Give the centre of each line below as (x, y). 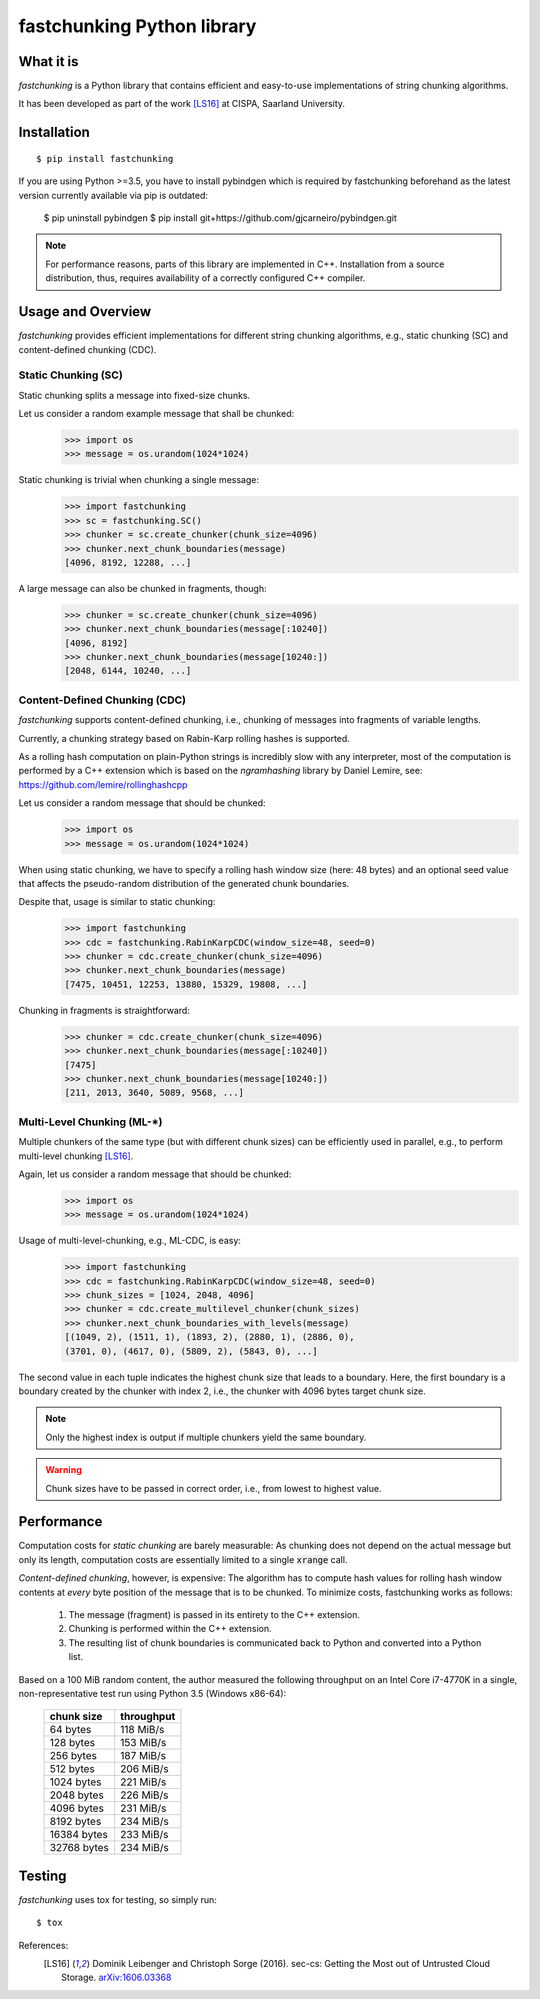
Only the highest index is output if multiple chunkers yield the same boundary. (206, 1437)
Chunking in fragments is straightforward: (104, 1010)
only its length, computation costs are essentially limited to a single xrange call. (183, 1559)
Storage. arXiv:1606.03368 (116, 1977)
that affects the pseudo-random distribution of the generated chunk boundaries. (184, 883)
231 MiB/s (143, 1808)
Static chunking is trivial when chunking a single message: (139, 480)
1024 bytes (75, 1782)
